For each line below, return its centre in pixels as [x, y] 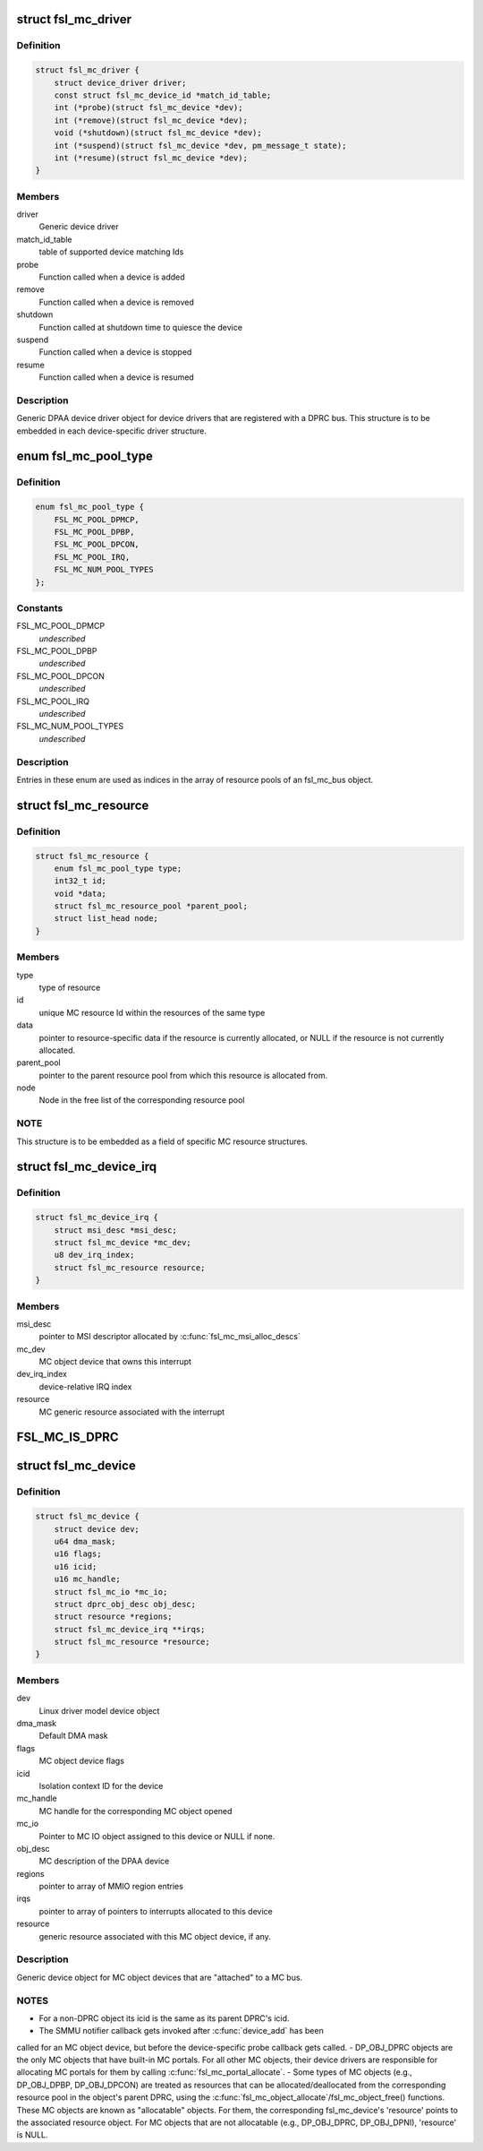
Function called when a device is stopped [115, 352]
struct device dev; [97, 1529]
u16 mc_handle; [87, 1579]
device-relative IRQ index [85, 1386]
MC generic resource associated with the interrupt [132, 1412]
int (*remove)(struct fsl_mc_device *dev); [151, 120]
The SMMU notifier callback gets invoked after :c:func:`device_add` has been [181, 2031]
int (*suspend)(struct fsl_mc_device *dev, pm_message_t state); [200, 145]
